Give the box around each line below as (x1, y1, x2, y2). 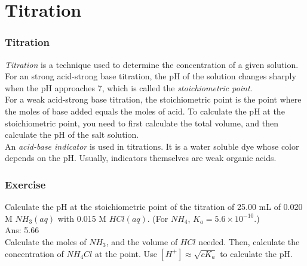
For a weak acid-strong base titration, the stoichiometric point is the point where (5, 93, 302, 106)
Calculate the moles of (5, 235, 87, 248)
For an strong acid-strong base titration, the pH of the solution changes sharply (5, 70, 296, 82)
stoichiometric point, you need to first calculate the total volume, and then (5, 116, 278, 129)
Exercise (5, 177, 46, 191)
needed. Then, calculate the (198, 235, 300, 248)
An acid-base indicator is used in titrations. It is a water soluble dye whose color (5, 140, 299, 152)
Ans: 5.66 (5, 224, 39, 236)
